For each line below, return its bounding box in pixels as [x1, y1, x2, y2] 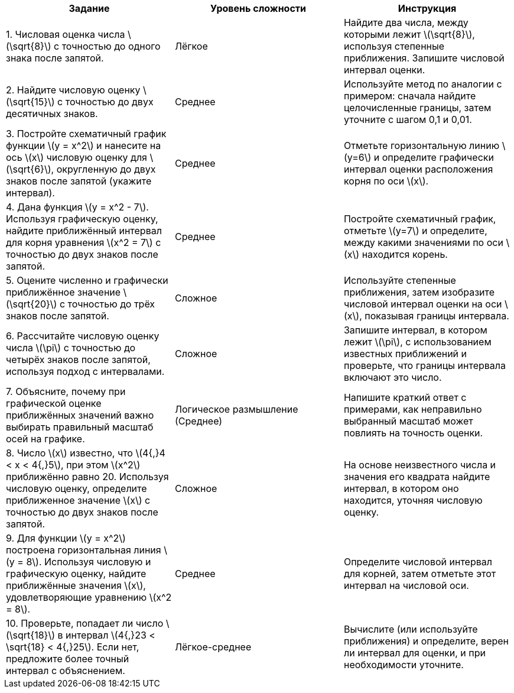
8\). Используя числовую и [26, 556, 151, 568]
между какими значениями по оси [343, 237, 503, 248]
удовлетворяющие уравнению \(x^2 [6, 591, 172, 603]
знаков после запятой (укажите [6, 175, 152, 187]
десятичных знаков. [6, 108, 98, 119]
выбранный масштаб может [343, 415, 473, 427]
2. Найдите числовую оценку [6, 84, 141, 96]
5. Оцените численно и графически [6, 274, 168, 286]
